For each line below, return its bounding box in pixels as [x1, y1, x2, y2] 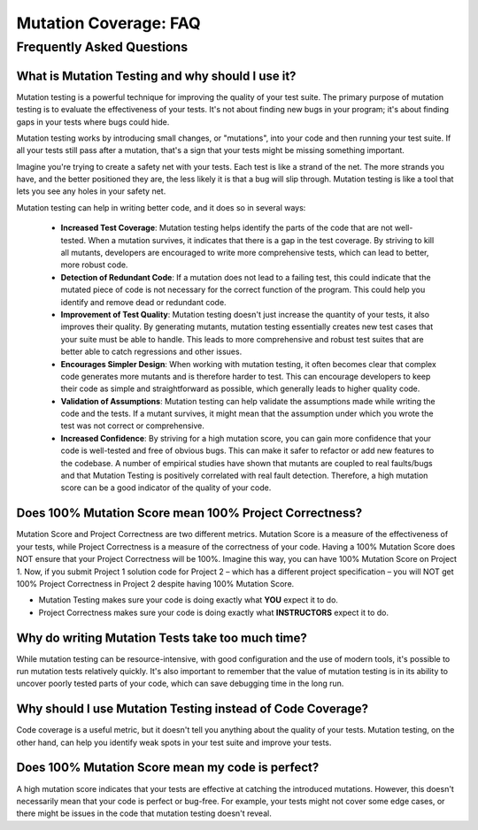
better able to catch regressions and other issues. [60, 346, 243, 357]
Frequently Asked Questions [16, 39, 189, 55]
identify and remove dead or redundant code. [60, 296, 227, 307]
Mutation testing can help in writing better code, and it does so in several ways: [16, 202, 306, 212]
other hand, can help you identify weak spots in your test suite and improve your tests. [16, 737, 332, 748]
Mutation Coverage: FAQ [16, 13, 201, 33]
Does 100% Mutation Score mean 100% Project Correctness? [16, 505, 363, 521]
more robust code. [60, 259, 128, 270]
